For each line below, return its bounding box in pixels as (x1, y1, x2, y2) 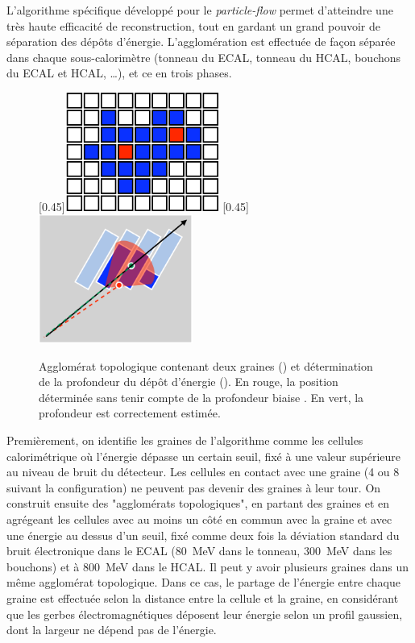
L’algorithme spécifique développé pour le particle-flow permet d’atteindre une (6, 2, 393, 18)
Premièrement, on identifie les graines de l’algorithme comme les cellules (6, 432, 363, 449)
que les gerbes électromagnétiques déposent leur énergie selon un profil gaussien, (6, 605, 403, 622)
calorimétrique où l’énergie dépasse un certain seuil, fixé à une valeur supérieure (6, 447, 401, 464)
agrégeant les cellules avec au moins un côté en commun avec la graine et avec (6, 511, 392, 528)
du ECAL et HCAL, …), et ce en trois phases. (6, 64, 232, 81)
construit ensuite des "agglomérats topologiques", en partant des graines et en (6, 495, 390, 512)
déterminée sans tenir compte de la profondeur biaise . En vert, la (39, 388, 364, 405)
